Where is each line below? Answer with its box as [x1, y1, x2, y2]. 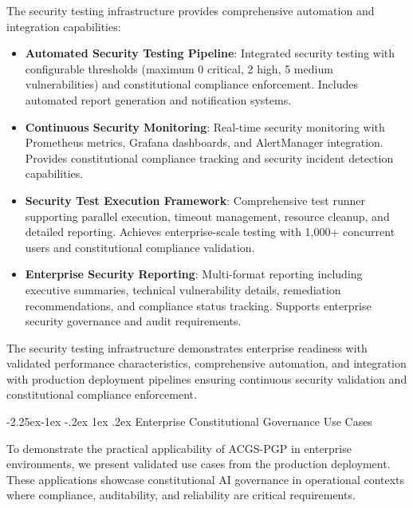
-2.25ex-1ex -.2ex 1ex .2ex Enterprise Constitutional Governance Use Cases [6, 413, 372, 430]
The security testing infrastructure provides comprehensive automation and [6, 2, 375, 18]
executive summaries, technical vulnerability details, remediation [25, 281, 341, 297]
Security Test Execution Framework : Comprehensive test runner [25, 191, 365, 208]
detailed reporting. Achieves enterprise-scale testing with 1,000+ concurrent [25, 223, 395, 240]
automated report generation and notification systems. [25, 91, 292, 108]
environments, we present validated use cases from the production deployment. [6, 455, 391, 472]
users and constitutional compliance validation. [25, 238, 255, 255]
